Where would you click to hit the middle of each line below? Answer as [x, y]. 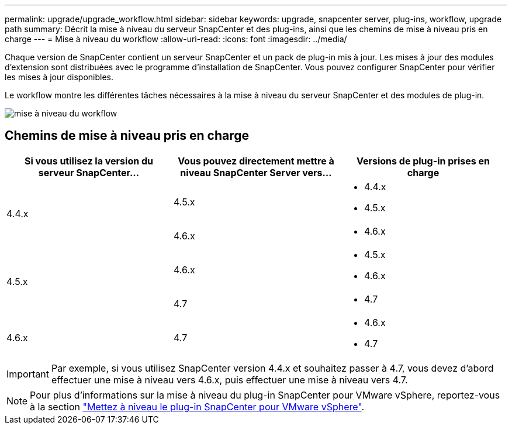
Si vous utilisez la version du [89, 161]
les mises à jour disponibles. [59, 77]
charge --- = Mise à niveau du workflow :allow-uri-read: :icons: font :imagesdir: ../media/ [176, 39]
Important [28, 374]
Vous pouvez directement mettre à [256, 161]
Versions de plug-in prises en [423, 161]
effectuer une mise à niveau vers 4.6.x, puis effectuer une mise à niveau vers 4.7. [229, 380]
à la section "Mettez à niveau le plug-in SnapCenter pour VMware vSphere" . [197, 406]
